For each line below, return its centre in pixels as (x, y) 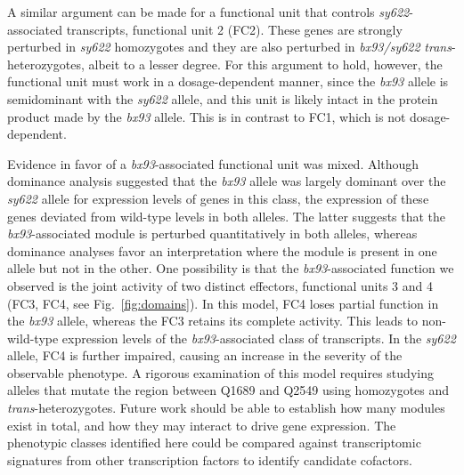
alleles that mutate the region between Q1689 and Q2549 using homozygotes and (228, 390)
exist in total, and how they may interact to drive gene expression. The (202, 425)
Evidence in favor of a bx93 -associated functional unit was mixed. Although (213, 163)
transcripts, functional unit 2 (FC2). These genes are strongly (234, 29)
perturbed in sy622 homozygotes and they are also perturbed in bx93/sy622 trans (229, 47)
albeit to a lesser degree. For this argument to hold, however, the (265, 64)
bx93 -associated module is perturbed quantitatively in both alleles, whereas (212, 233)
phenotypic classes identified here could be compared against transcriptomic (214, 443)
